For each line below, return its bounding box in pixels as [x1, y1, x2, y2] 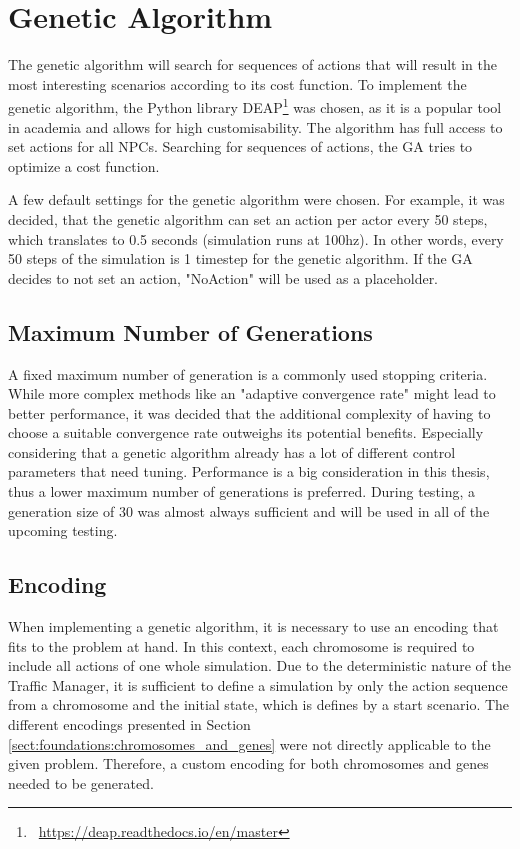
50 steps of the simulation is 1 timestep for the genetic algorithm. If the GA [8, 248, 473, 269]
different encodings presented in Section [8, 714, 251, 735]
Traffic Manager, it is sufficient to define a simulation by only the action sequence [8, 674, 508, 695]
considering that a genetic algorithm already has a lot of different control [8, 441, 456, 462]
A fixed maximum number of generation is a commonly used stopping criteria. [8, 363, 488, 384]
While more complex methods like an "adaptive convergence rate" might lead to [8, 383, 496, 404]
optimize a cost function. [8, 155, 160, 176]
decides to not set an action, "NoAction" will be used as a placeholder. [8, 267, 439, 288]
